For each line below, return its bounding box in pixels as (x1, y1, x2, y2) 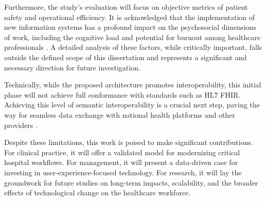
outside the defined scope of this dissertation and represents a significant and (4, 51, 247, 62)
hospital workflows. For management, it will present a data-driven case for (4, 157, 238, 168)
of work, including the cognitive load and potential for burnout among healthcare (4, 31, 261, 42)
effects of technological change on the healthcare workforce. (4, 187, 191, 198)
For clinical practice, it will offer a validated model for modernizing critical (4, 147, 240, 157)
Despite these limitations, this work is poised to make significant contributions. (4, 137, 253, 148)
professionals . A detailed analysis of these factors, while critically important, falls (4, 42, 262, 52)
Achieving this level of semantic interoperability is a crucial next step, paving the (4, 99, 260, 110)
